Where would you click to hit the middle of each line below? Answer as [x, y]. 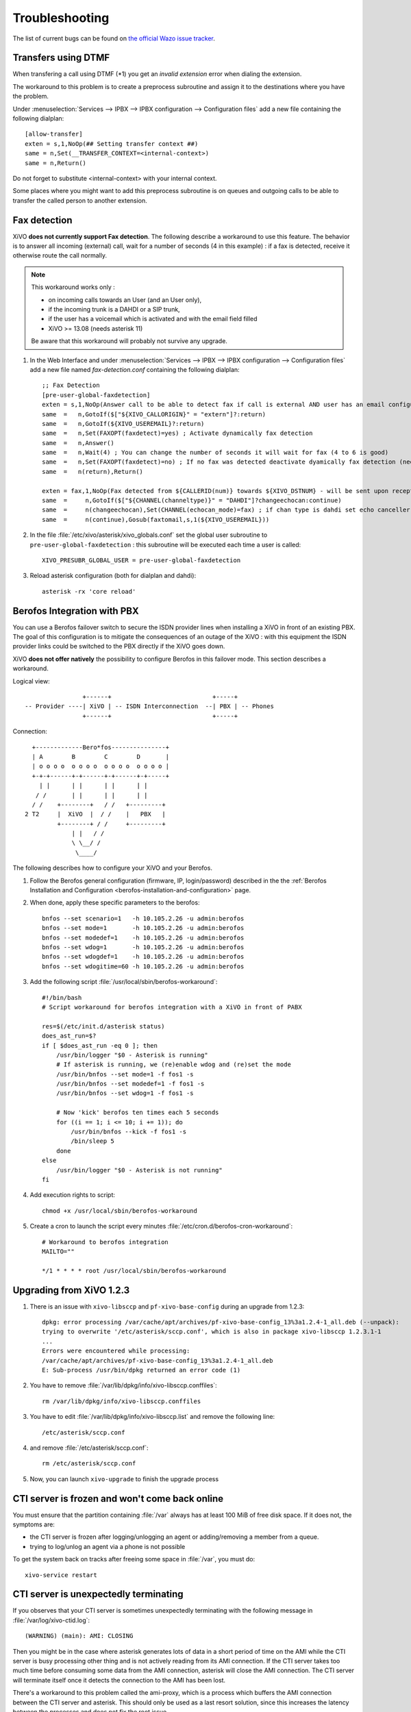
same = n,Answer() [78, 443]
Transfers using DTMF [61, 58]
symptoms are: [34, 1524]
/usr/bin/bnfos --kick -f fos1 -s [129, 1132]
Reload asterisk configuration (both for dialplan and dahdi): [113, 576]
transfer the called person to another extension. [80, 200]
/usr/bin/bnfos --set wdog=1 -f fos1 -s [125, 1093]
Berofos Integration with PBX [76, 610]
